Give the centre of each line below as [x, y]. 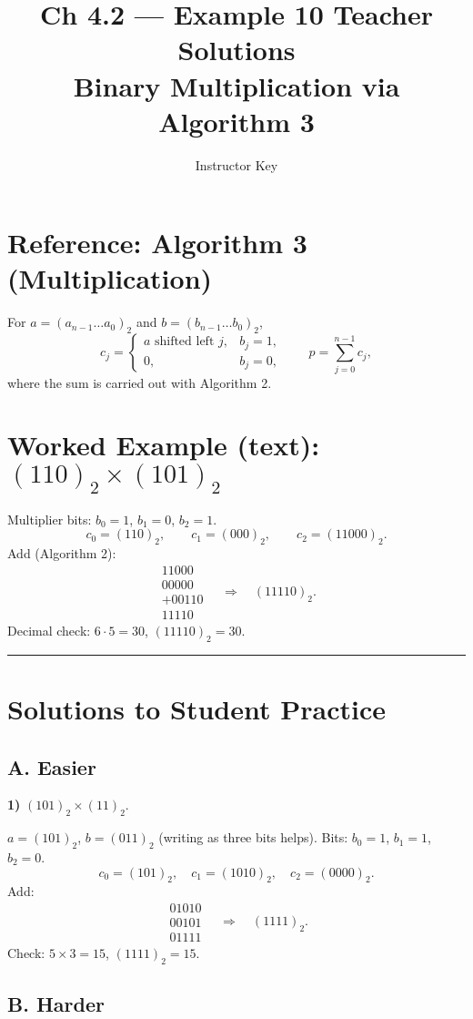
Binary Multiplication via [236, 85]
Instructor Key [236, 164]
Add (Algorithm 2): [62, 553]
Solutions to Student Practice [196, 708]
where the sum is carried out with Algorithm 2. [140, 382]
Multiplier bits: [50, 519]
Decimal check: [49, 630]
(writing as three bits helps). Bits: [253, 837]
